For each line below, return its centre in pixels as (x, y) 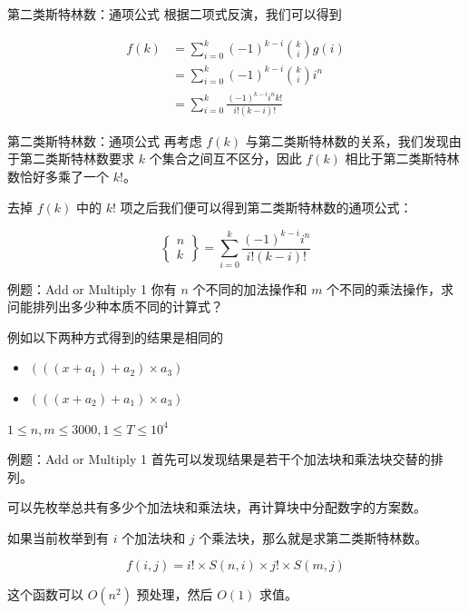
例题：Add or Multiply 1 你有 (92, 288)
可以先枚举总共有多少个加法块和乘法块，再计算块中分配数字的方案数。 (217, 507)
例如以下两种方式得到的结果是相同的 (115, 336)
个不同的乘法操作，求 (390, 288)
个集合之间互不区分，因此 (225, 158)
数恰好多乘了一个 (58, 177)
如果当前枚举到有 (58, 537)
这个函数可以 (45, 594)
